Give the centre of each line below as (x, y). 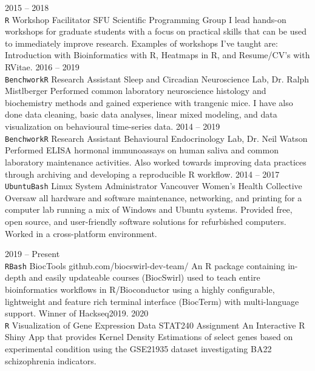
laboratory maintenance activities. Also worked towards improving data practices (156, 162)
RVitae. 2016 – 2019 (42, 67)
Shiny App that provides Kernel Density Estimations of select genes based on (149, 337)
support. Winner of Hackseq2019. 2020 (77, 313)
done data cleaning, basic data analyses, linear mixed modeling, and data (141, 114)
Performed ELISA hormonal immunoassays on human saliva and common (142, 150)
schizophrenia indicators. (51, 360)
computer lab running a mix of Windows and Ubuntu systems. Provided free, (149, 209)
